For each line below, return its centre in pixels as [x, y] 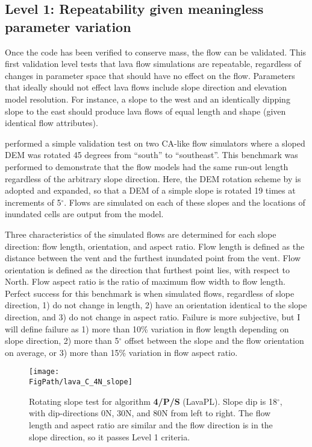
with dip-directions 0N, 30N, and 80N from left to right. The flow [150, 413]
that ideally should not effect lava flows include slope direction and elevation [146, 87]
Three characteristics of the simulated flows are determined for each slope [141, 234]
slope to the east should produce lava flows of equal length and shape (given [145, 111]
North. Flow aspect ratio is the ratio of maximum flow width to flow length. [145, 281]
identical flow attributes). [51, 123]
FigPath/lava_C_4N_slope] [81, 382]
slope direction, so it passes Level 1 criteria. [110, 436]
